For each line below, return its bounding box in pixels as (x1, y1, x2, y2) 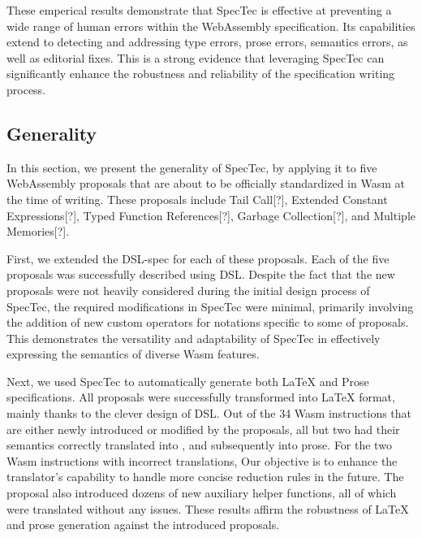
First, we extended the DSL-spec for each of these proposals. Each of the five (6, 249, 390, 267)
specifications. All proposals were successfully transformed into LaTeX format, (6, 388, 395, 406)
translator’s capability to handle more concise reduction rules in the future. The (6, 468, 404, 485)
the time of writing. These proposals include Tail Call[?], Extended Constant (6, 190, 388, 207)
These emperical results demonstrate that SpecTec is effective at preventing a (6, 2, 392, 18)
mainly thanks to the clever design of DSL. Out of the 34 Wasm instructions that (6, 405, 412, 422)
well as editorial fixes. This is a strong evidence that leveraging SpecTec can (6, 49, 385, 66)
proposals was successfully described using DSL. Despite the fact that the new (6, 266, 395, 283)
